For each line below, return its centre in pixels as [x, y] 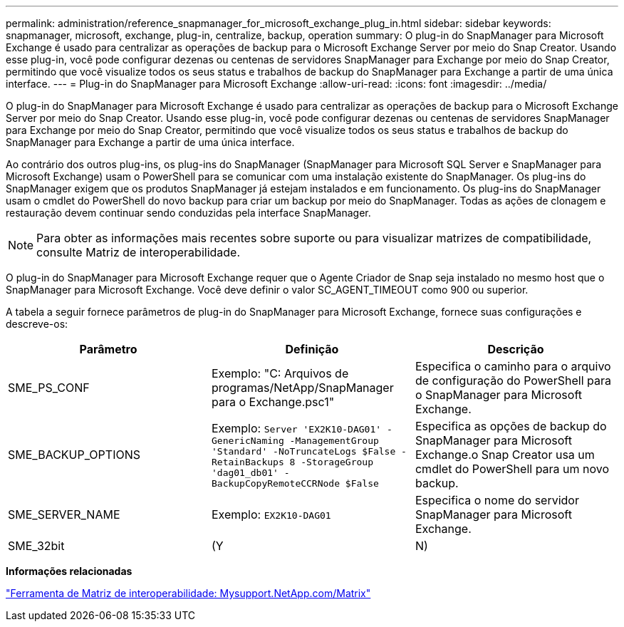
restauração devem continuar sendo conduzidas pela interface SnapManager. [188, 213]
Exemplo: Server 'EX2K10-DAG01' [296, 428]
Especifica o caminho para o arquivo [513, 366]
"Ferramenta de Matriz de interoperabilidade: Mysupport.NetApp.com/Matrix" [188, 593]
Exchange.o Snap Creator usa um [505, 455]
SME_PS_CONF [49, 388]
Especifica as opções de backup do [511, 426]
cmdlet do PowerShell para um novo [512, 469]
